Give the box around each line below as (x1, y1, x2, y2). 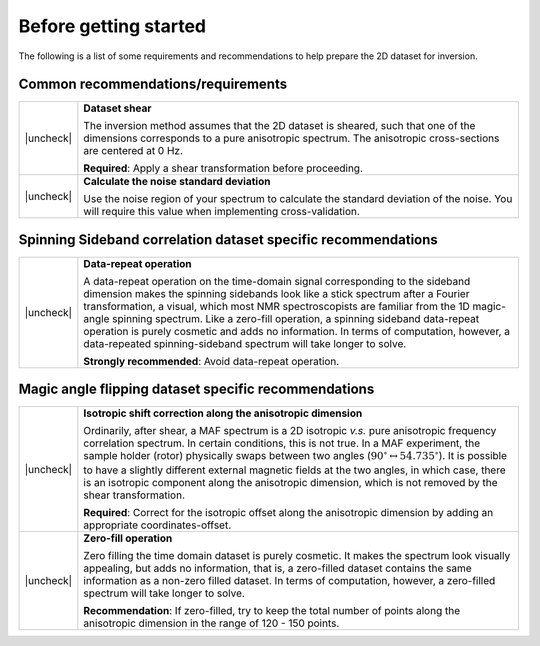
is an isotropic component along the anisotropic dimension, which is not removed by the (83, 475, 499, 489)
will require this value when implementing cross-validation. (83, 205, 360, 219)
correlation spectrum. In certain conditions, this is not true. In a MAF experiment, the (83, 436, 480, 450)
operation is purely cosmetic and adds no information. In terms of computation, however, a (83, 324, 510, 338)
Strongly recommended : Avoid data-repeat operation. (83, 354, 340, 368)
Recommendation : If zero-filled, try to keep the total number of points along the (83, 603, 460, 617)
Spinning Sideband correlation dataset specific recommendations (18, 231, 439, 248)
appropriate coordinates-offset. (83, 518, 232, 532)
